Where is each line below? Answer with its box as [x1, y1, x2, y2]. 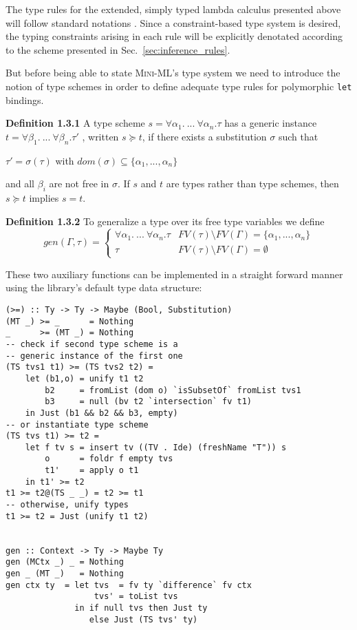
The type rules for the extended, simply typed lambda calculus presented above [6, 2, 341, 16]
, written [82, 129, 119, 143]
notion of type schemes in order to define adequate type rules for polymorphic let [6, 78, 352, 93]
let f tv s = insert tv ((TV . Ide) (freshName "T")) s [25, 442, 287, 452]
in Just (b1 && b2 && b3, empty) [25, 408, 178, 418]
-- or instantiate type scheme [6, 419, 149, 430]
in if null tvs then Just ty [74, 603, 208, 613]
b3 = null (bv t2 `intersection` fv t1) [45, 397, 252, 407]
